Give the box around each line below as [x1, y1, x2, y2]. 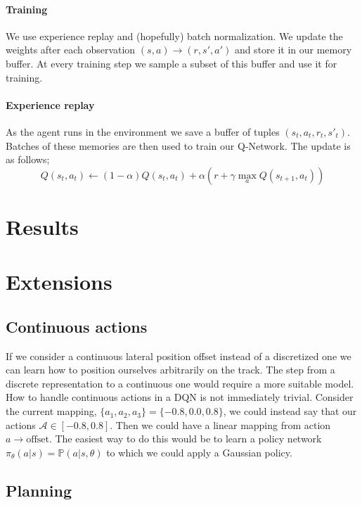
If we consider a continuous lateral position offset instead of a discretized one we [6, 348, 351, 363]
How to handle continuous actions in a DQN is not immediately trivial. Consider [6, 390, 354, 404]
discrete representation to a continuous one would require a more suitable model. [6, 376, 354, 390]
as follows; [6, 152, 50, 167]
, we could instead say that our [223, 404, 357, 418]
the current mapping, [6, 404, 97, 418]
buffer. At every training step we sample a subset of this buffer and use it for [6, 56, 337, 70]
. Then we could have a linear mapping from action [110, 417, 331, 432]
